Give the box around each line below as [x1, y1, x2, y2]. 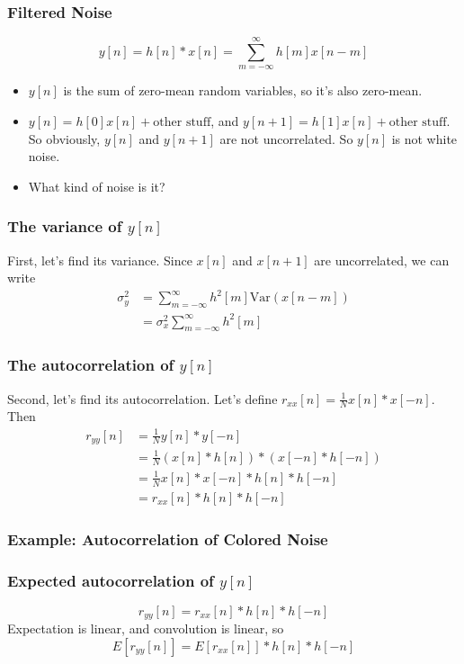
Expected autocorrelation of [7, 569, 214, 591]
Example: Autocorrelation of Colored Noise [7, 527, 328, 550]
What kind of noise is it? [28, 176, 165, 195]
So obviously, [28, 129, 101, 148]
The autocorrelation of [7, 354, 174, 376]
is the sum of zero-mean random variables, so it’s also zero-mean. [63, 81, 423, 100]
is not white [391, 129, 458, 148]
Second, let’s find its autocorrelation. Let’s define [7, 389, 278, 408]
